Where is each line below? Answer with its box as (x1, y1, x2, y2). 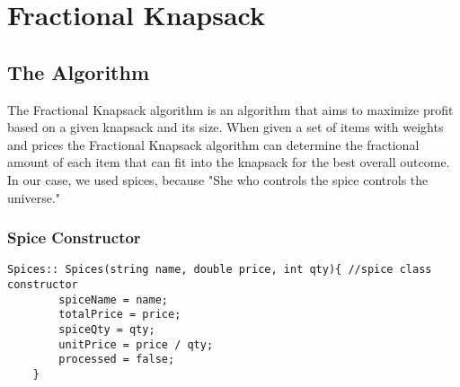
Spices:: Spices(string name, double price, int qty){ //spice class (7, 263, 432, 277)
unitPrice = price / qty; (58, 338, 214, 351)
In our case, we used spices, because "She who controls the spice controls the (7, 170, 429, 189)
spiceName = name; (58, 293, 168, 306)
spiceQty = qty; (58, 322, 155, 336)
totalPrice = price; (58, 308, 181, 321)
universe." (7, 188, 61, 207)
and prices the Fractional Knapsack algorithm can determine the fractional (7, 135, 420, 154)
